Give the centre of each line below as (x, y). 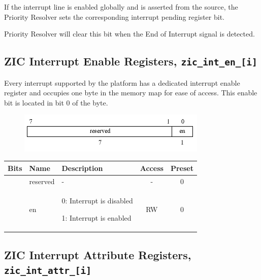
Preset (182, 168)
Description (82, 168)
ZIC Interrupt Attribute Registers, (98, 254)
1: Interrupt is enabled (96, 218)
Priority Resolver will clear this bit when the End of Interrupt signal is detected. (129, 34)
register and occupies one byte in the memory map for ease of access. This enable (131, 93)
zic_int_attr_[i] (48, 270)
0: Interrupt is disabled (97, 201)
